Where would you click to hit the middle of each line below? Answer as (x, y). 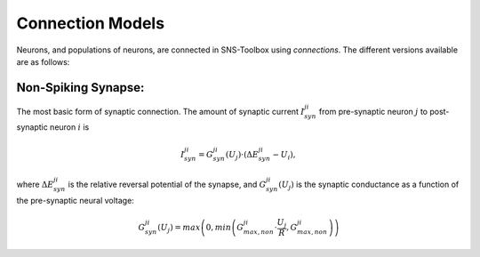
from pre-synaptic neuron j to (373, 111)
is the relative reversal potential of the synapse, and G (167, 184)
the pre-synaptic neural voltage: (76, 200)
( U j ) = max (179, 229)
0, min (219, 227)
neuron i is (69, 127)
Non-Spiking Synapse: (80, 88)
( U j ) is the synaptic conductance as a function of (369, 185)
